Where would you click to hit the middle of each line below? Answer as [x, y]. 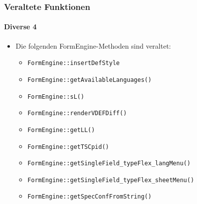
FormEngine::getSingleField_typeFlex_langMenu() [109, 164]
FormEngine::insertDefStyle [74, 63]
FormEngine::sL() [56, 97]
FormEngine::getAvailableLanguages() [90, 80]
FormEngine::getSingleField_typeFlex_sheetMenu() [111, 180]
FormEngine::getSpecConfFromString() [90, 197]
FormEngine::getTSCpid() [68, 147]
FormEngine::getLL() [61, 130]
